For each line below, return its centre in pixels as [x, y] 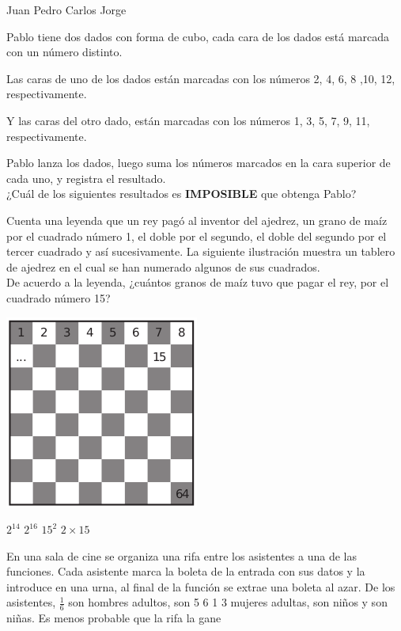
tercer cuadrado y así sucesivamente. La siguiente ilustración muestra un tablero [201, 251]
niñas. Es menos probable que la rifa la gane [114, 618]
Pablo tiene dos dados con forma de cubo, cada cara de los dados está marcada [198, 36]
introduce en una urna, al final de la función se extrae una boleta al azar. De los [201, 586]
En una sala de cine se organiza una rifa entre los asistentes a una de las [182, 555]
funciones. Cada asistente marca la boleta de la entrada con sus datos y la [186, 571]
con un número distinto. [64, 52]
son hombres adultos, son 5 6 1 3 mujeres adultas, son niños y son [228, 602]
